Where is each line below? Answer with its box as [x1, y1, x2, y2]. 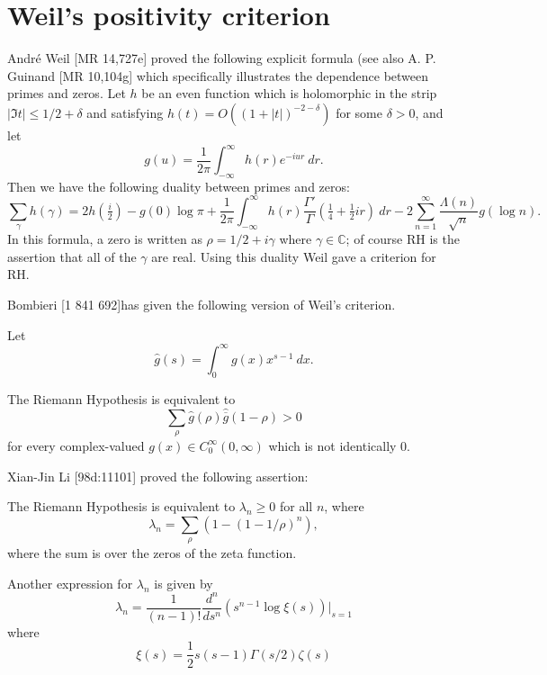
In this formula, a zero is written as [7, 229, 202, 248]
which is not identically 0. [268, 436, 410, 454]
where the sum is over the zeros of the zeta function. [7, 544, 297, 562]
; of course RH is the [345, 229, 460, 248]
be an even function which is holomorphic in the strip [141, 84, 437, 103]
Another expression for [7, 573, 133, 592]
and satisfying [86, 103, 164, 121]
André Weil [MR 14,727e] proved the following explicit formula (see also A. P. [7, 49, 436, 67]
